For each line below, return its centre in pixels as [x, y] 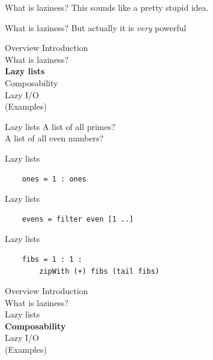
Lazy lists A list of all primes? [60, 126]
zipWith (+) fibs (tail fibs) [99, 271]
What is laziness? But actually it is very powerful [96, 27]
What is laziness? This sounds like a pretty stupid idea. [107, 7]
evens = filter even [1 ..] [78, 219]
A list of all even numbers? [54, 138]
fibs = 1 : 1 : [52, 259]
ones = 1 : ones [54, 179]
